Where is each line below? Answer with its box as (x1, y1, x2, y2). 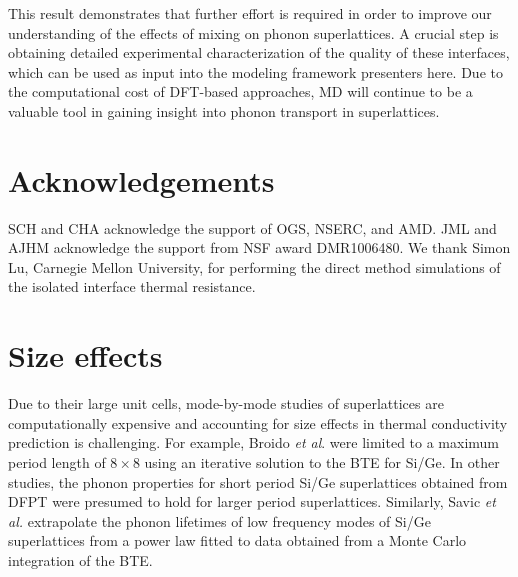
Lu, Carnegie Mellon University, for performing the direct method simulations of (8, 256, 501, 277)
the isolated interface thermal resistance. (8, 276, 256, 297)
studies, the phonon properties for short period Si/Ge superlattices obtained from (8, 471, 508, 492)
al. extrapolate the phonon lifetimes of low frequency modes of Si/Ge (8, 510, 431, 531)
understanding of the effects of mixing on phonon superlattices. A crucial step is (8, 22, 499, 43)
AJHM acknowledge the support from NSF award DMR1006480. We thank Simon (8, 237, 511, 258)
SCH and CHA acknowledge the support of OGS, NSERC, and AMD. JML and (8, 217, 497, 238)
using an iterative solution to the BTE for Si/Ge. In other (144, 451, 500, 472)
